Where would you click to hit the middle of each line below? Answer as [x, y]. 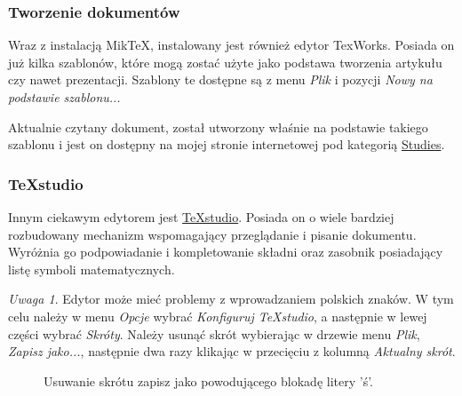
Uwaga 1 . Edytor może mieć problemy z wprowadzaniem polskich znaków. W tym [231, 299]
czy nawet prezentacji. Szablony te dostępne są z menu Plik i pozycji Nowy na [220, 79]
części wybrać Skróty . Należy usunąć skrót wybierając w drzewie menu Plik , [214, 333]
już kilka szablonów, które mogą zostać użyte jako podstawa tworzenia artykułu [225, 62]
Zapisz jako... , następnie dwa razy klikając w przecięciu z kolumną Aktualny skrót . [232, 351]
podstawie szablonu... [64, 97]
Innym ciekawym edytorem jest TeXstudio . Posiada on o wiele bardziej [201, 217]
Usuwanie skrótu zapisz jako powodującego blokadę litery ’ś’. [208, 380]
